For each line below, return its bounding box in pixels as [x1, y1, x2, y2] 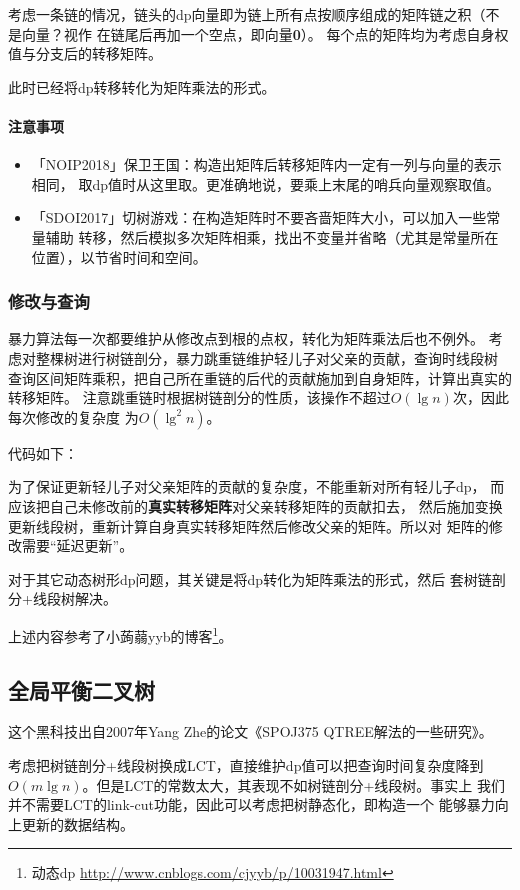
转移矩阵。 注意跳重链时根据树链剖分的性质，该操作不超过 [8, 387, 391, 408]
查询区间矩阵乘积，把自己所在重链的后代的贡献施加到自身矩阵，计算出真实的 [8, 367, 512, 388]
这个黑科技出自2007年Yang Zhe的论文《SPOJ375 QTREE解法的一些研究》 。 [8, 721, 493, 742]
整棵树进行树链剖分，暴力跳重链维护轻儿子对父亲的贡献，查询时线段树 [35, 347, 498, 368]
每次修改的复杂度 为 [8, 406, 139, 427]
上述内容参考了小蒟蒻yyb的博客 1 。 [8, 622, 233, 646]
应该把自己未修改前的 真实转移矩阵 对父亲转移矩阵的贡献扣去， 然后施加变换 [8, 495, 503, 516]
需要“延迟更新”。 [21, 535, 134, 556]
